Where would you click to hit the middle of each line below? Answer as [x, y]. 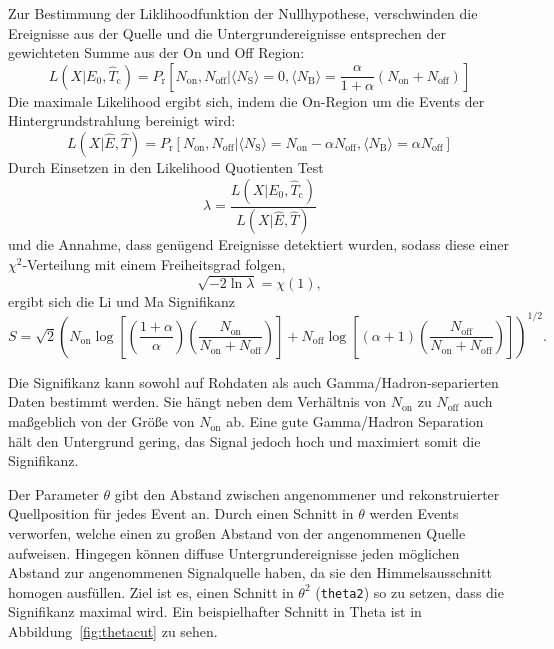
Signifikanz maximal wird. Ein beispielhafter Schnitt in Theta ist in [215, 611]
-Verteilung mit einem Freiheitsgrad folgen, [154, 264]
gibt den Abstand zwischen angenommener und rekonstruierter [307, 493]
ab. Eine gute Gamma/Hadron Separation [355, 421]
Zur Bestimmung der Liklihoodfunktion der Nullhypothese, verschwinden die [243, 13]
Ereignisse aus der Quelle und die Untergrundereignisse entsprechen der [227, 32]
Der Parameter [53, 493]
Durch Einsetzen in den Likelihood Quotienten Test [166, 166]
